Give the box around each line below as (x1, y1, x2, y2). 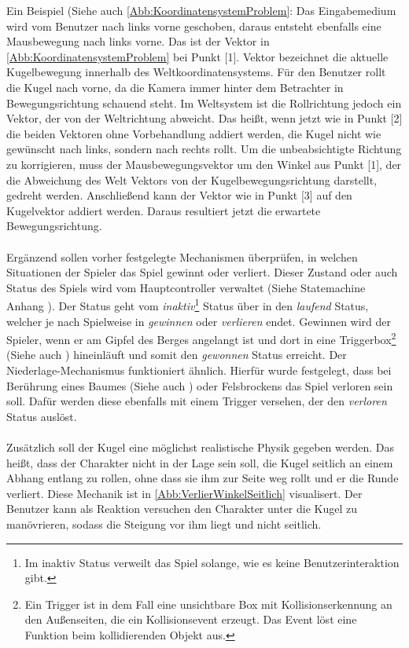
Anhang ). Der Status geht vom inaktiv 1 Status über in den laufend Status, (6, 295, 369, 313)
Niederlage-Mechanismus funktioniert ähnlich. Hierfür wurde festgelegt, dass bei (6, 361, 392, 378)
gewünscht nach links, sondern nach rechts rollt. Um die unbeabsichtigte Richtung (6, 141, 402, 157)
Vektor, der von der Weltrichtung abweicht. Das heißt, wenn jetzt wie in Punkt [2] (6, 110, 403, 126)
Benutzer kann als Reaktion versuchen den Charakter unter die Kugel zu (6, 500, 358, 517)
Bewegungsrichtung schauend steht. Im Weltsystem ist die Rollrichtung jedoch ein (6, 94, 402, 111)
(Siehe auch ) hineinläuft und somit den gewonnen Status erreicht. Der (6, 346, 347, 363)
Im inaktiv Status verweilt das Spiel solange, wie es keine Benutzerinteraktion (24, 554, 400, 570)
